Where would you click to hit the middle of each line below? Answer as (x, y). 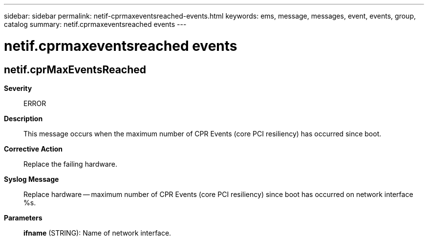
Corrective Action (33, 149)
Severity (18, 88)
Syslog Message (32, 179)
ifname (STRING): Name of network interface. (97, 233)
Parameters (23, 218)
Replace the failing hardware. (70, 164)
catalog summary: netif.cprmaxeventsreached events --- (95, 24)
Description (23, 118)
